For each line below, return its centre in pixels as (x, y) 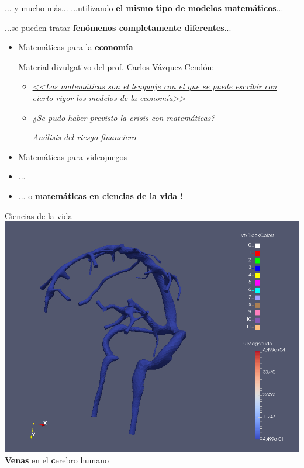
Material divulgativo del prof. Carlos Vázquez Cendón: (116, 66)
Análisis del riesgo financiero (84, 137)
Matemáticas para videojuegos (73, 156)
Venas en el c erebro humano (57, 460)
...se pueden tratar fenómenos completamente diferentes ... (118, 27)
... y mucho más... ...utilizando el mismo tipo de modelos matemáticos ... (144, 8)
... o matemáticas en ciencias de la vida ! (101, 195)
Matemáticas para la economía (76, 47)
